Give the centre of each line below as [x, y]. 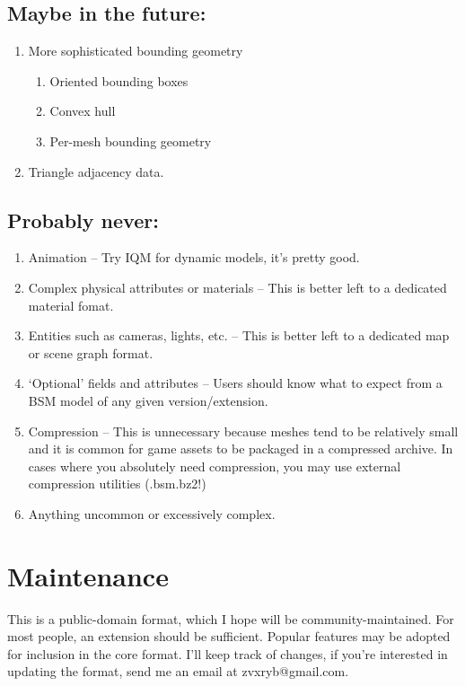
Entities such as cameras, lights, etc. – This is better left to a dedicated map [239, 335]
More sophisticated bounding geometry [136, 51]
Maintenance [88, 575]
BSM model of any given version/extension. [148, 400]
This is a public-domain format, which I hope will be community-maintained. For [231, 618]
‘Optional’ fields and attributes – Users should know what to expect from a [235, 383]
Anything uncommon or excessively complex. [152, 513]
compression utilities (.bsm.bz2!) [117, 484]
